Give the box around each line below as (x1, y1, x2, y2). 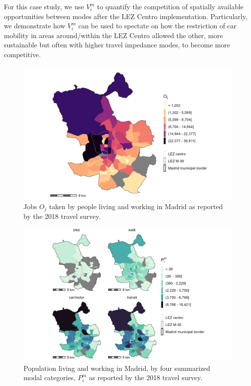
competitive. (4, 49, 41, 59)
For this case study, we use (4, 1, 84, 11)
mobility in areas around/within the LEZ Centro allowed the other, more (4, 30, 223, 40)
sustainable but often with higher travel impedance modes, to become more (4, 40, 230, 50)
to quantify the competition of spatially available (97, 1, 244, 11)
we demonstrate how (4, 21, 66, 31)
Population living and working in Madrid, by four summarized (23, 363, 210, 373)
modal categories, (23, 372, 76, 383)
